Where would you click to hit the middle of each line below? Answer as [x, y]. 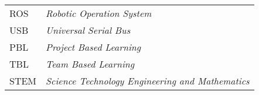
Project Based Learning [93, 47]
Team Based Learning [90, 64]
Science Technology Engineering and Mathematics [148, 81]
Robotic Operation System [99, 13]
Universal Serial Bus [88, 30]
